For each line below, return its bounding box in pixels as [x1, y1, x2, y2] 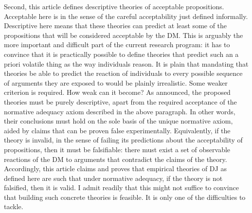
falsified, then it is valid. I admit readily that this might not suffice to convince [4, 182, 239, 193]
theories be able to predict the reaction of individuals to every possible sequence [4, 68, 243, 78]
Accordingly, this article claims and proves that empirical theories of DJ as [4, 163, 227, 174]
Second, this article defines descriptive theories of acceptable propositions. [4, 1, 224, 11]
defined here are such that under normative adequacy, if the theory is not [4, 173, 223, 183]
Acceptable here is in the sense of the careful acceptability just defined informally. [4, 11, 248, 21]
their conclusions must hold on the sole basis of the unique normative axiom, [4, 116, 233, 126]
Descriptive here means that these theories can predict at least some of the [4, 20, 227, 31]
